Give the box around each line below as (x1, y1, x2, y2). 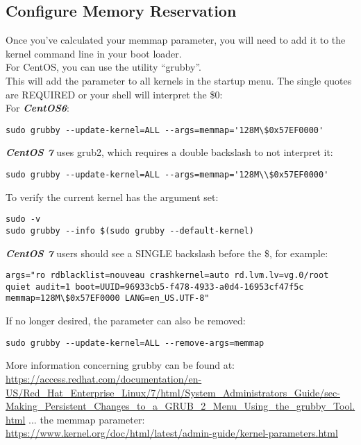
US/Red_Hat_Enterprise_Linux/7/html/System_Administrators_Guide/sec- (6, 385, 340, 399)
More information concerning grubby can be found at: (6, 358, 235, 372)
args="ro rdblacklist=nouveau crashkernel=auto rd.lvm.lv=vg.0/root (6, 270, 329, 281)
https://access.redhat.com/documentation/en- (6, 371, 202, 385)
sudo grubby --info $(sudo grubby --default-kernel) (6, 225, 254, 236)
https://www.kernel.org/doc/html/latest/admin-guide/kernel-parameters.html (6, 426, 338, 440)
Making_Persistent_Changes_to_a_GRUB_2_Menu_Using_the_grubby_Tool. (6, 399, 355, 413)
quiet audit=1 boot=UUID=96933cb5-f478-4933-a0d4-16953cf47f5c (6, 281, 304, 292)
